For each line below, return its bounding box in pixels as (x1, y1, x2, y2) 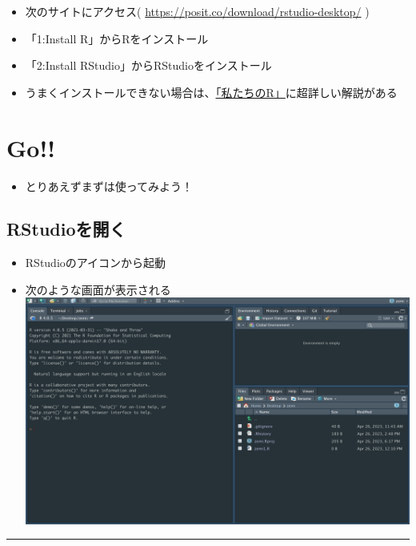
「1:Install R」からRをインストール (25, 30, 209, 47)
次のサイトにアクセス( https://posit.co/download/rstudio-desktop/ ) (25, 3, 370, 19)
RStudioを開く (6, 216, 126, 241)
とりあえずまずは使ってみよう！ (25, 177, 194, 194)
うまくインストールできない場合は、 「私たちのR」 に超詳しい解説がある (25, 83, 398, 100)
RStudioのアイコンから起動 (25, 254, 166, 271)
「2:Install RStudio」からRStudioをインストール (25, 57, 272, 74)
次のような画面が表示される (25, 281, 171, 297)
